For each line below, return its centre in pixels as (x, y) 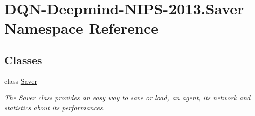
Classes (23, 60)
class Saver (21, 81)
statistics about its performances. (55, 107)
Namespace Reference (81, 28)
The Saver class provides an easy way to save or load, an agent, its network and (127, 98)
